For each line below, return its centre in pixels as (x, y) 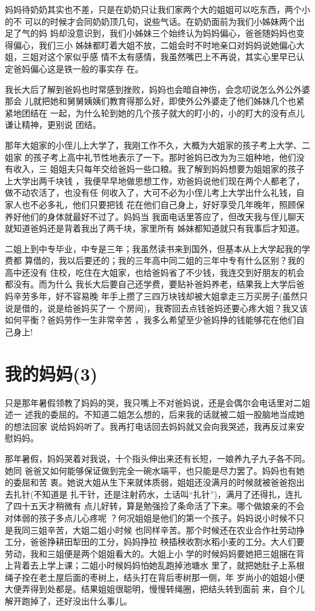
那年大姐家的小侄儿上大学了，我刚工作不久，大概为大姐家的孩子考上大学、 (153, 145)
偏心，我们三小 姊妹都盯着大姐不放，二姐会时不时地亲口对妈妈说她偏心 (154, 45)
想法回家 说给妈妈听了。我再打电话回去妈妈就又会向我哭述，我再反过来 (154, 426)
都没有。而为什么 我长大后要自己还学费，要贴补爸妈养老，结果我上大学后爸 (155, 284)
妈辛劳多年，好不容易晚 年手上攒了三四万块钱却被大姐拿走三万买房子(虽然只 (157, 296)
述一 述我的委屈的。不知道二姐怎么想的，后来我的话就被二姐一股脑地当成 (151, 414)
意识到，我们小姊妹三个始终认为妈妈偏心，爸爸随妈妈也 (186, 33)
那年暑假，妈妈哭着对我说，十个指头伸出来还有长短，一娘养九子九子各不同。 (157, 458)
